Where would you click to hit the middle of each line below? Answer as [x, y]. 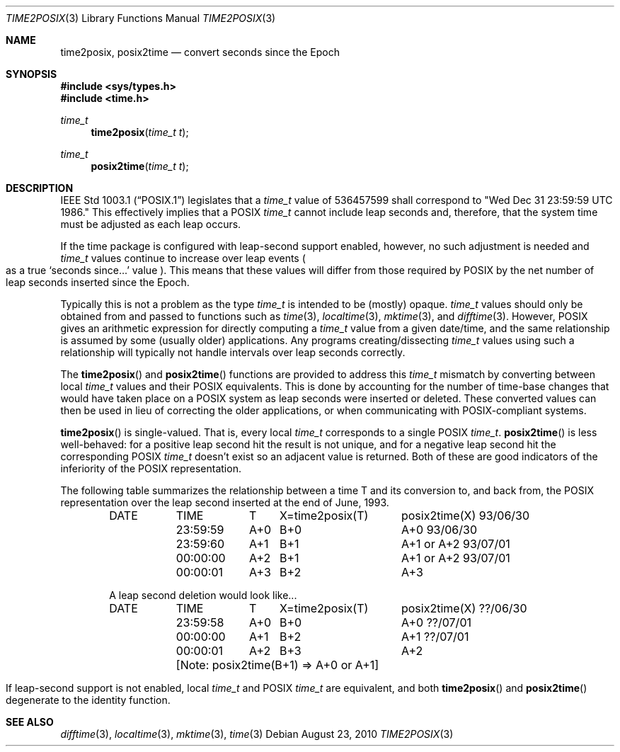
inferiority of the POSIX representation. [151, 468]
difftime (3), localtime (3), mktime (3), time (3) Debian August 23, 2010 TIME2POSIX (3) [257, 734]
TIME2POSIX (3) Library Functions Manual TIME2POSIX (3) [141, 18]
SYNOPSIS [31, 74]
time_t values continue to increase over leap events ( [183, 258]
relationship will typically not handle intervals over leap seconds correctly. [233, 352]
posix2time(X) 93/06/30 [465, 515]
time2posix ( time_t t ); [140, 132]
